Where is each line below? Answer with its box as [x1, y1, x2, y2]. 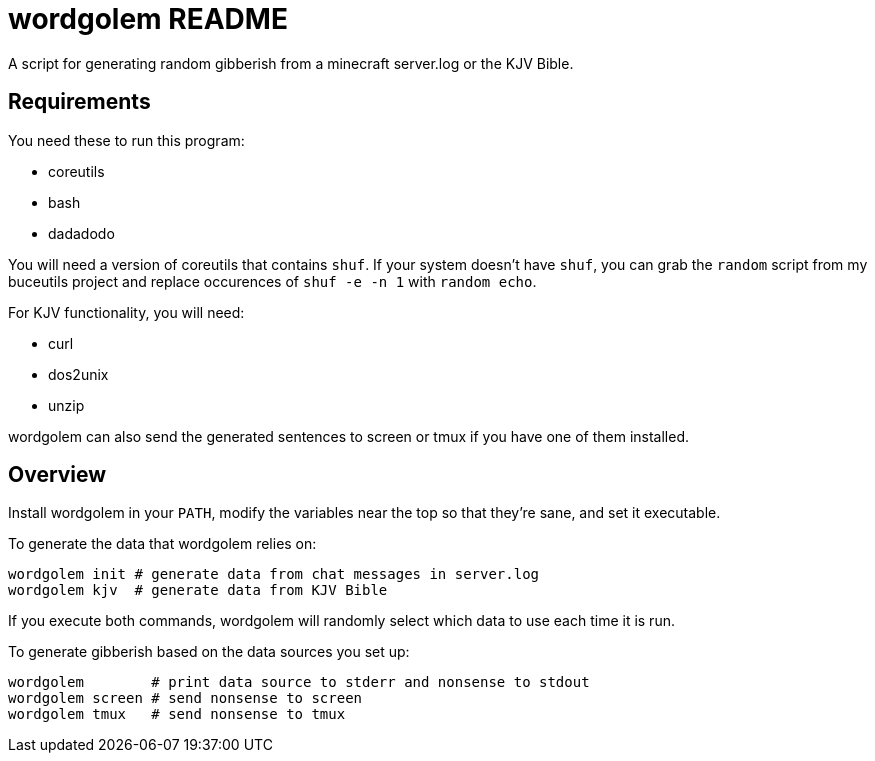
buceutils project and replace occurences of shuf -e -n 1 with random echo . [8, 272, 537, 290]
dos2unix [48, 365, 109, 383]
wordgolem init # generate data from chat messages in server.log [8, 566, 540, 583]
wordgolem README [8, 2, 288, 36]
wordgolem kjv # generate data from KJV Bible [8, 582, 388, 599]
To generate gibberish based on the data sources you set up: [8, 643, 410, 661]
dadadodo [48, 224, 115, 242]
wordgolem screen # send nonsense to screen [8, 690, 363, 707]
